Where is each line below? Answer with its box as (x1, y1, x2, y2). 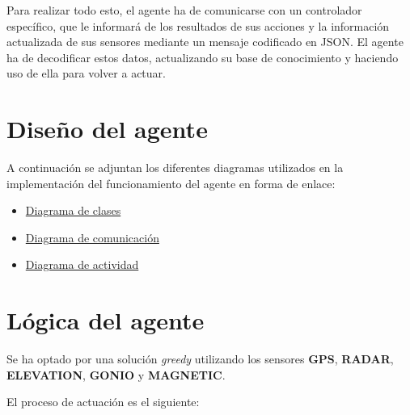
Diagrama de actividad (25, 256, 139, 273)
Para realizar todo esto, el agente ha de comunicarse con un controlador (6, 2, 362, 18)
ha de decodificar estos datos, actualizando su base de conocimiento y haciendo (6, 48, 399, 65)
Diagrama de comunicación (25, 228, 159, 245)
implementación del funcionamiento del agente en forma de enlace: (6, 174, 336, 191)
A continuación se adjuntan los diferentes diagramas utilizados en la (6, 159, 344, 176)
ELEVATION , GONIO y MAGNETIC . (6, 366, 226, 383)
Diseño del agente (6, 112, 208, 145)
